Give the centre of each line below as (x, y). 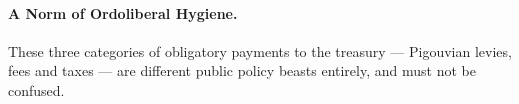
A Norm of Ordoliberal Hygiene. (123, 12)
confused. (36, 89)
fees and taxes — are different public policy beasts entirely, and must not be (242, 70)
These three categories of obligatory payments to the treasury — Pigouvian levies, (260, 50)
